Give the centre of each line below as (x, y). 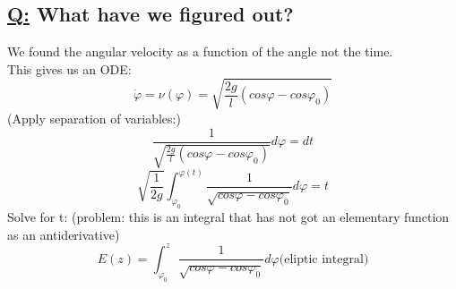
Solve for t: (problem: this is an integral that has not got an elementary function (228, 217)
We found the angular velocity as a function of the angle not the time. (200, 51)
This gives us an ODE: (69, 68)
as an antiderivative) (64, 234)
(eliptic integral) (324, 259)
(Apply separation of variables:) (94, 118)
